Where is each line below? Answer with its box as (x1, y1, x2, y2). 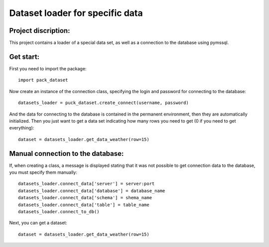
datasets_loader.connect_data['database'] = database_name (18, 188, 165, 194)
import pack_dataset (18, 77, 68, 83)
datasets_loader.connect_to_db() (18, 209, 100, 214)
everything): (9, 125, 34, 131)
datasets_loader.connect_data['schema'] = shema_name (18, 195, 152, 201)
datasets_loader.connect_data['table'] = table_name (18, 202, 149, 208)
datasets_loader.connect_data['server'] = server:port (18, 181, 155, 187)
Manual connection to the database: (9, 149, 124, 158)
